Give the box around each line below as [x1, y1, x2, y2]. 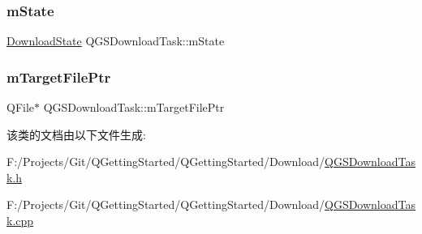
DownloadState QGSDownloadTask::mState [6, 32, 225, 49]
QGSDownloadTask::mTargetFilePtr [43, 99, 225, 116]
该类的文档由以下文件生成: [6, 126, 146, 143]
